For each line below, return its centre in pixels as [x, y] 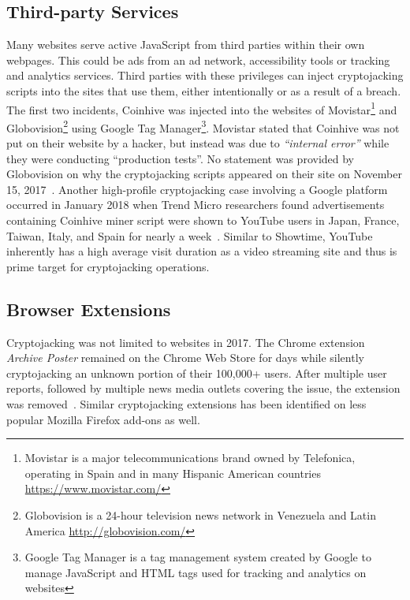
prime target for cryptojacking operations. [108, 266]
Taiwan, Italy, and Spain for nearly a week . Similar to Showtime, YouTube [190, 235]
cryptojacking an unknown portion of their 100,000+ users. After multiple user [197, 373]
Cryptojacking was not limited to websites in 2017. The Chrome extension [186, 342]
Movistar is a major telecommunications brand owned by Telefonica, [190, 458]
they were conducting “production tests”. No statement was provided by [181, 158]
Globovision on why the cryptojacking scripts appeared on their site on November [204, 174]
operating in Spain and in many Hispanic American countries [173, 473]
